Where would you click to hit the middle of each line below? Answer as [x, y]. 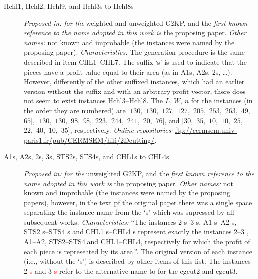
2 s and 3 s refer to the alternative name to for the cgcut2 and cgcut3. [131, 270]
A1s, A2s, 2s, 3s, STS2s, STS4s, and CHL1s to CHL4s [86, 156]
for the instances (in [222, 101]
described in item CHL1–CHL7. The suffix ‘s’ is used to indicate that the [135, 61]
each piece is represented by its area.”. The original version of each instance [138, 251]
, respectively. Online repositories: [121, 130]
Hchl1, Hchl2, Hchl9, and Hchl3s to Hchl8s [69, 6]
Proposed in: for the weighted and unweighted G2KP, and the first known [136, 23]
